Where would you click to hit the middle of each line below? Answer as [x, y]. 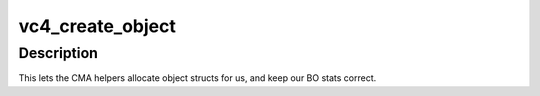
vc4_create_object [97, 26]
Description [58, 53]
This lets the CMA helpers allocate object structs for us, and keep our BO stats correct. [197, 78]
